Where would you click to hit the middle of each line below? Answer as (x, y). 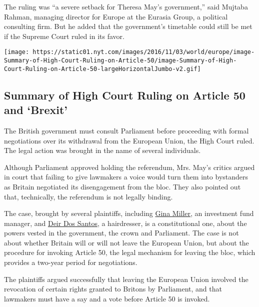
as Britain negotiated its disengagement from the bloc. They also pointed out (122, 186)
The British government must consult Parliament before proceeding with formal (126, 130)
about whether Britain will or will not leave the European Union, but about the (126, 242)
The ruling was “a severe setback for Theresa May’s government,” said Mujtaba (126, 6)
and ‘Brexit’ (36, 110)
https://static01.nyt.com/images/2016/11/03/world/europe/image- (144, 52)
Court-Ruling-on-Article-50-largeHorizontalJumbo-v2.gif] (102, 69)
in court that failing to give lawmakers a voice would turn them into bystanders (126, 177)
